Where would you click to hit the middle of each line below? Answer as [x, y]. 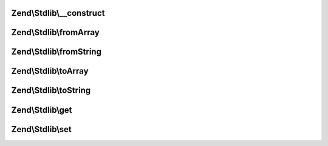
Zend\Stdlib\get [42, 110]
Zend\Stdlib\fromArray [55, 32]
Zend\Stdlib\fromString [56, 52]
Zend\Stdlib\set [42, 129]
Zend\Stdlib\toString [51, 91]
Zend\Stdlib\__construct [58, 13]
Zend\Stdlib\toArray [50, 71]
